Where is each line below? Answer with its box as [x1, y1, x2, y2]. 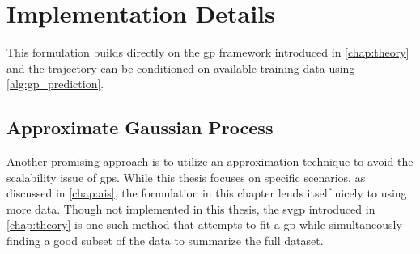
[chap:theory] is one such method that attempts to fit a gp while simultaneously [6, 216, 402, 233]
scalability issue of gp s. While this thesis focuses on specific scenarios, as [6, 168, 366, 185]
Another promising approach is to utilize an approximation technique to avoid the [6, 153, 414, 170]
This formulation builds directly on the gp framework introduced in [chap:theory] [6, 44, 409, 61]
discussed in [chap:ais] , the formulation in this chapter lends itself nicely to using [6, 184, 407, 201]
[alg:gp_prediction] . [6, 75, 104, 92]
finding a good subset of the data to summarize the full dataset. [6, 232, 324, 249]
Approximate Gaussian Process [6, 115, 274, 140]
